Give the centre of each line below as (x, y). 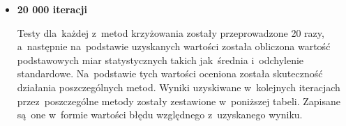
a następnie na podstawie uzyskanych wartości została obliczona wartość (174, 46)
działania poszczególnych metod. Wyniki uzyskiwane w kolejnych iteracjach (179, 87)
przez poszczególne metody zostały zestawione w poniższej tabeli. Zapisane (179, 101)
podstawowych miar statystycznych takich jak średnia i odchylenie (160, 60)
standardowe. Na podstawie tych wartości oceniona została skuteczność (170, 73)
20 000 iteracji (52, 9)
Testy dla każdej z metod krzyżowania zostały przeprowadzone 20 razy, (171, 32)
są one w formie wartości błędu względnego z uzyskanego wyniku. (160, 115)
